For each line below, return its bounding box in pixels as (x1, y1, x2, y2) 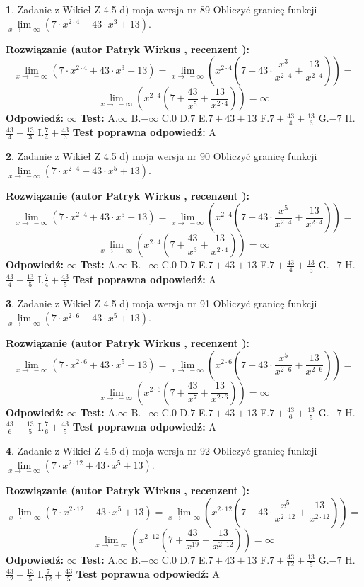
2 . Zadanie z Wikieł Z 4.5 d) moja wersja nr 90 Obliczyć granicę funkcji (6, 149, 317, 164)
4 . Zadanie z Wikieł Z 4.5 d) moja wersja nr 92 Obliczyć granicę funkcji (6, 443, 317, 458)
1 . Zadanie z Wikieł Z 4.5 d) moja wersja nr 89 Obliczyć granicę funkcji (6, 2, 317, 16)
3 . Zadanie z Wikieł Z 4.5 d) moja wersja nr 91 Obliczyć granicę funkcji (6, 296, 317, 311)
